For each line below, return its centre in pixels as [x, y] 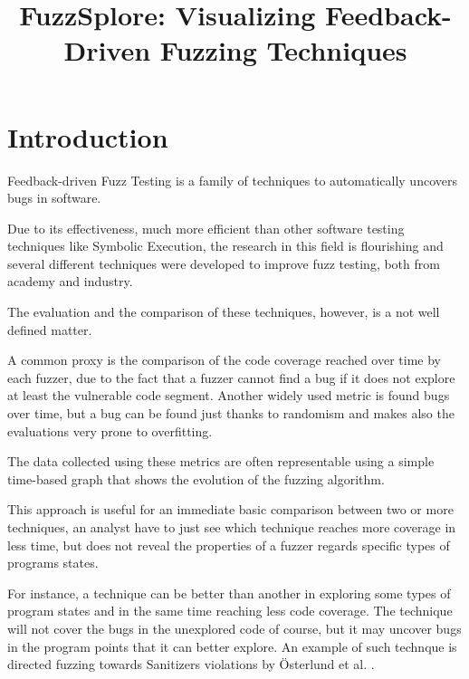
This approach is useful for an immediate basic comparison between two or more [230, 509]
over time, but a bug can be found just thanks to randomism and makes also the [231, 413]
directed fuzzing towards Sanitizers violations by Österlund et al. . [191, 664]
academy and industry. [70, 281]
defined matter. [50, 329]
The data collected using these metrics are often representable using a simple [221, 461]
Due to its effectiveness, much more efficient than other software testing [206, 228]
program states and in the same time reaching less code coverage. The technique [230, 611]
